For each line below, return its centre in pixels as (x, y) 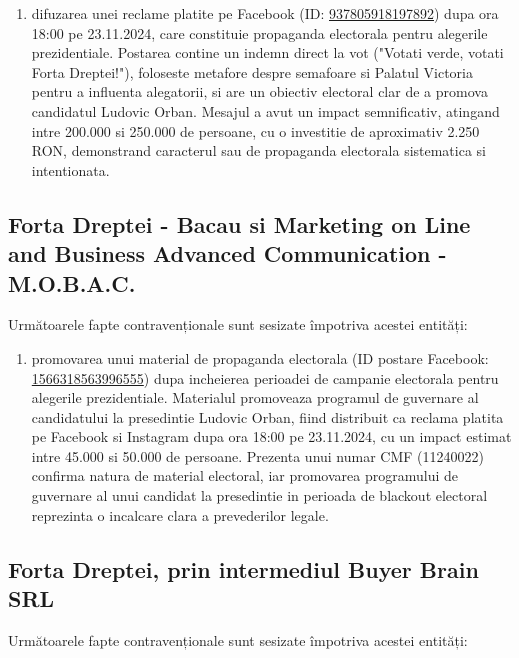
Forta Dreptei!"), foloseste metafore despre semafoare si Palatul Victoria (252, 71)
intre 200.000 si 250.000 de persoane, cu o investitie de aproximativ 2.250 (255, 130)
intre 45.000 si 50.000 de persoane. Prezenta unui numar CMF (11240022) (257, 455)
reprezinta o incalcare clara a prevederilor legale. (180, 514)
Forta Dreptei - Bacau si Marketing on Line (239, 223)
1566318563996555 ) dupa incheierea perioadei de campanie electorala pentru (265, 377)
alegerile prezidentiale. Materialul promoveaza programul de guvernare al (255, 397)
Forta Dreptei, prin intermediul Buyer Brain (243, 568)
